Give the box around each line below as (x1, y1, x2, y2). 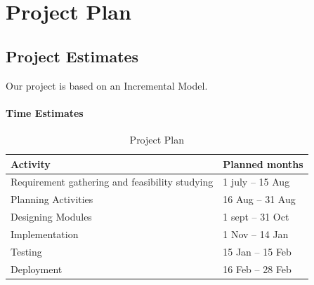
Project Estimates (6, 45, 139, 67)
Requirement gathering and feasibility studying (11, 174, 214, 189)
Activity (11, 156, 51, 171)
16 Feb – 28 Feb (223, 261, 292, 276)
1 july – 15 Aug (223, 174, 290, 189)
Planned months (223, 156, 303, 171)
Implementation (11, 226, 79, 241)
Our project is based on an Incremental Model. (6, 78, 208, 92)
